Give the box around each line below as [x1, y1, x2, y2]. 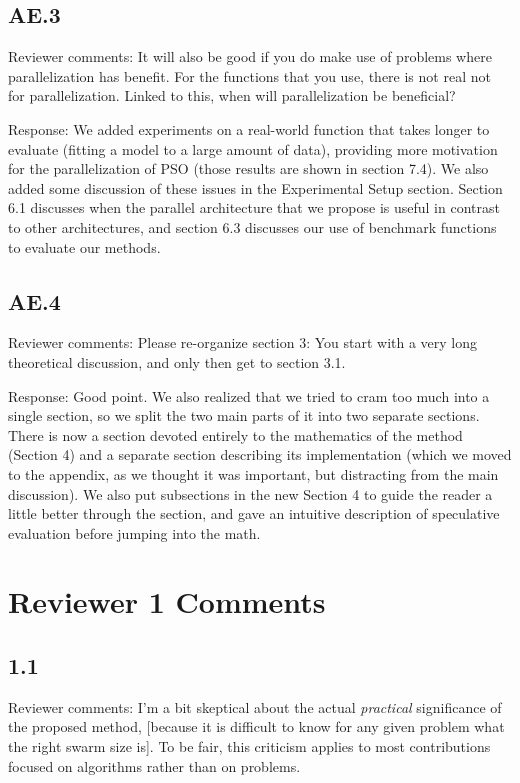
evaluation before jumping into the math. [8, 522, 261, 543]
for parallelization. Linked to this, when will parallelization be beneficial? [8, 85, 456, 106]
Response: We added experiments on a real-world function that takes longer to [8, 118, 490, 139]
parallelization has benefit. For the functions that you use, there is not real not [8, 65, 491, 86]
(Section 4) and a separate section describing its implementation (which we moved [8, 444, 512, 465]
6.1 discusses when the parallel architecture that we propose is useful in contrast [8, 197, 500, 218]
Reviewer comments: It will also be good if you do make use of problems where [8, 46, 492, 67]
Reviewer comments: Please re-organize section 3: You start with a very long [8, 332, 478, 353]
